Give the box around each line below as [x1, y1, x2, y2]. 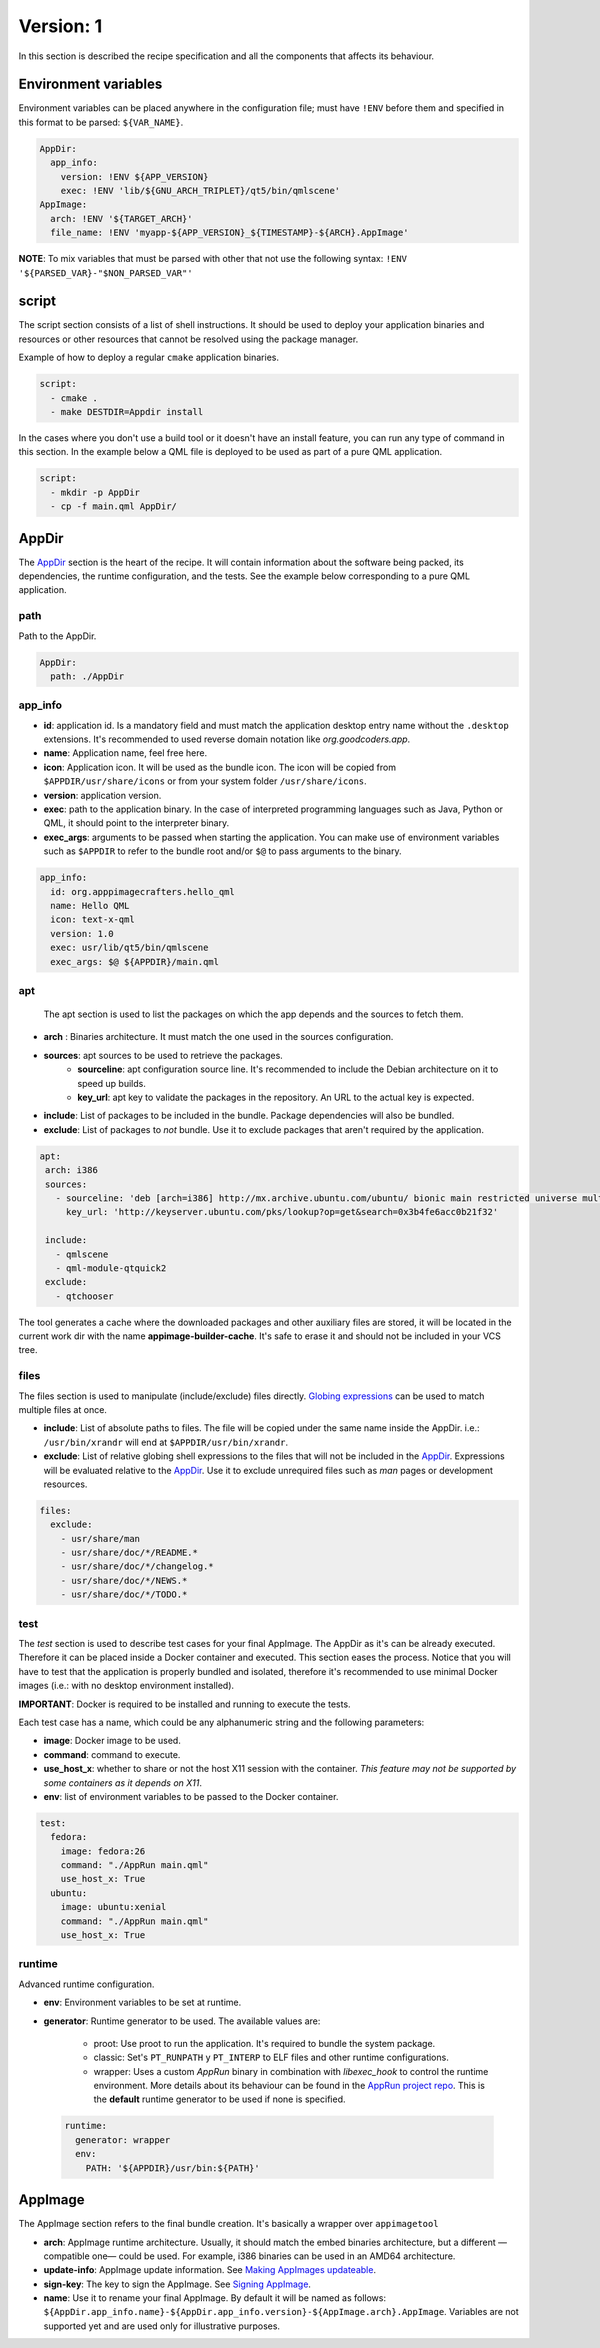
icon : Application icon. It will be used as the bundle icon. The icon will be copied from [43, 761, 397, 773]
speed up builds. [77, 1077, 147, 1089]
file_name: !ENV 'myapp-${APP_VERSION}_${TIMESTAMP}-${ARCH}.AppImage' [50, 227, 409, 239]
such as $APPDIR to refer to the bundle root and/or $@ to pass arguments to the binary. [43, 845, 402, 857]
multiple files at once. [18, 1403, 107, 1415]
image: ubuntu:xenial [60, 1901, 167, 1913]
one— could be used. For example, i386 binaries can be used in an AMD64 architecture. [91, 2250, 456, 2262]
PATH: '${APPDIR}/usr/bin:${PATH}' [85, 2162, 260, 2174]
